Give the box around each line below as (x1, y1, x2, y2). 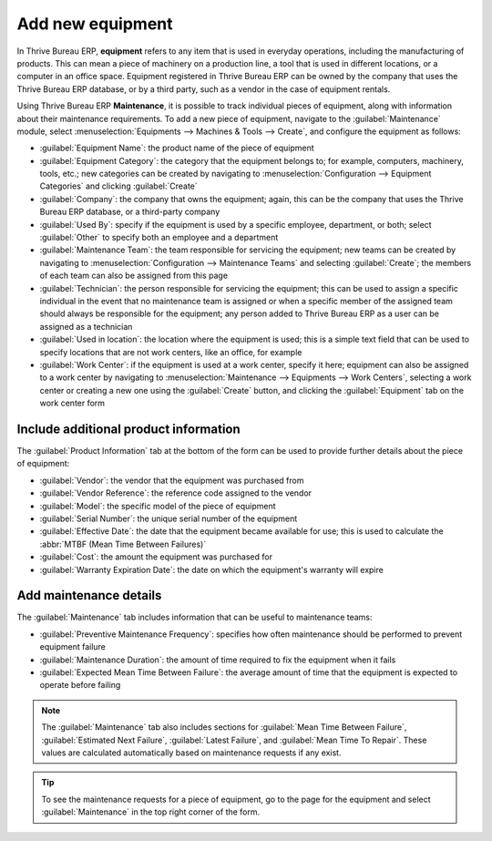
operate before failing (39, 680, 121, 691)
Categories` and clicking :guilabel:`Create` (39, 180, 198, 191)
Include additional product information (16, 421, 241, 436)
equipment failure (39, 641, 107, 652)
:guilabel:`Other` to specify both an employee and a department (39, 232, 279, 243)
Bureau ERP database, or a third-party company (39, 206, 220, 218)
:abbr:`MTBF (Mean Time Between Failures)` (39, 538, 207, 549)
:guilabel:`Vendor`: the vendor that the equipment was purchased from (39, 475, 304, 486)
